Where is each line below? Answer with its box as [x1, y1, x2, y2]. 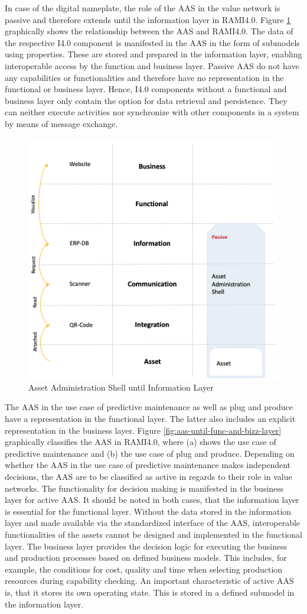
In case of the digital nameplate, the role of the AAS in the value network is [5, 2, 280, 14]
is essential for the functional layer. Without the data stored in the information [5, 505, 292, 517]
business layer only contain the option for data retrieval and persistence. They [5, 94, 288, 106]
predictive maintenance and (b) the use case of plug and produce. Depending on [5, 447, 295, 459]
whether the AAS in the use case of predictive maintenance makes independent [5, 459, 291, 471]
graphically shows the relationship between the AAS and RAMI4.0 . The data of [5, 25, 293, 37]
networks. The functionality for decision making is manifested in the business [5, 482, 284, 494]
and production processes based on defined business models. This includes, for [5, 551, 287, 564]
